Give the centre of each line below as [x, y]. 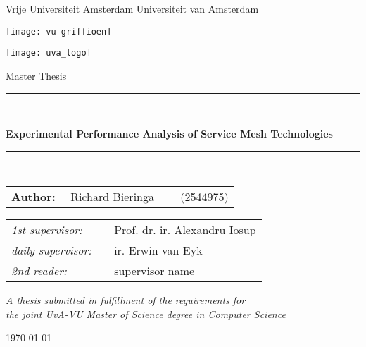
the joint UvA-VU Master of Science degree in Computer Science [146, 313]
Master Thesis [36, 75]
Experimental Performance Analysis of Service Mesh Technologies [169, 134]
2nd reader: [39, 271]
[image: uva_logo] [49, 53]
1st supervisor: [47, 230]
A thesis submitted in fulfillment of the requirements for [126, 300]
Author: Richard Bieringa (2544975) [120, 197]
